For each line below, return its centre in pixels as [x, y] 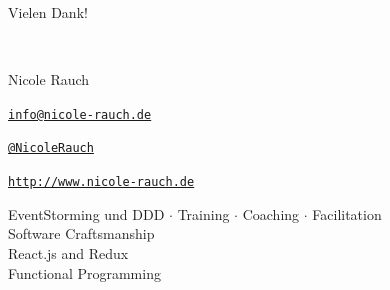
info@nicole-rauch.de [80, 114]
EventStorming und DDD [86, 213]
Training [203, 213]
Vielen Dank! [48, 12]
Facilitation [347, 213]
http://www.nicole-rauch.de [101, 182]
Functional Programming [84, 272]
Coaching [271, 213]
